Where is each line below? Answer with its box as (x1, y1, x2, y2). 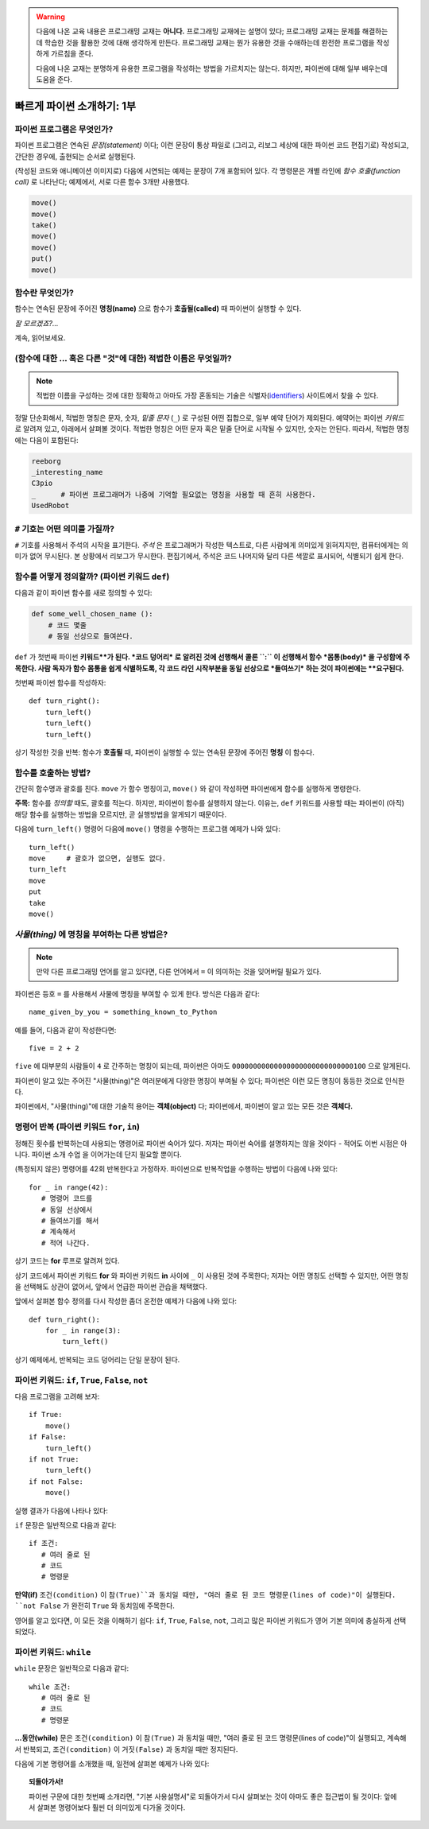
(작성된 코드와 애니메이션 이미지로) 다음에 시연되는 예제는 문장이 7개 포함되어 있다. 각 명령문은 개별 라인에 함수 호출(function (14, 165, 400, 175)
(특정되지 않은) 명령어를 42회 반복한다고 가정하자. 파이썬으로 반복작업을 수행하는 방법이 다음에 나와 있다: (14, 1164, 338, 1174)
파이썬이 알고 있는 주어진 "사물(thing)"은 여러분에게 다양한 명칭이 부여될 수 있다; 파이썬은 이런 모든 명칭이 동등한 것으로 (14, 1076, 384, 1085)
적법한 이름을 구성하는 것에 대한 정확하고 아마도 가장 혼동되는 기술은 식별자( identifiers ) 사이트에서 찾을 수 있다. (36, 390, 379, 401)
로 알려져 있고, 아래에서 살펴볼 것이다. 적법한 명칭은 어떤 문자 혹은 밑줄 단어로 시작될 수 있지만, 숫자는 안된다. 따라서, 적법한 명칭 (14, 424, 410, 433)
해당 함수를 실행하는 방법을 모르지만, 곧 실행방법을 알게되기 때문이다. (14, 810, 226, 819)
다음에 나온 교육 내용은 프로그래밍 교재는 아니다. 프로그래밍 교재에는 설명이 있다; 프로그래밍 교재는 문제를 (36, 26, 361, 36)
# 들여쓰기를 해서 (41, 1216, 99, 1225)
